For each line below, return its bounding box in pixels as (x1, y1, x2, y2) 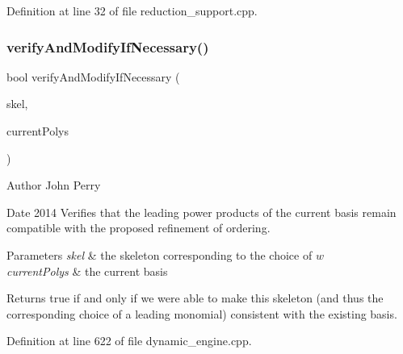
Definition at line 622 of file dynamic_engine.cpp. (6, 332, 252, 349)
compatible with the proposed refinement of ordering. (6, 219, 271, 236)
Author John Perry (6, 177, 101, 194)
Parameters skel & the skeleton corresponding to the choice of (6, 246, 313, 263)
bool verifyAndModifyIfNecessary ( (6, 68, 180, 85)
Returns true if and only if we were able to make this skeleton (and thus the (6, 289, 384, 306)
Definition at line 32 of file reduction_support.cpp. (6, 2, 258, 19)
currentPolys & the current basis (6, 262, 168, 279)
